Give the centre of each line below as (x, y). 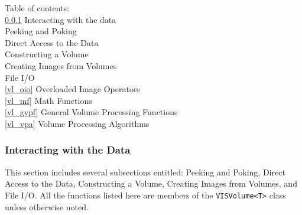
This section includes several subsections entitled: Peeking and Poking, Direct (145, 172)
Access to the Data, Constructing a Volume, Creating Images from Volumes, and (151, 183)
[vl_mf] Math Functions (48, 100)
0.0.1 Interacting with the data (61, 19)
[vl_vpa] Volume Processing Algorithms (77, 123)
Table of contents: (37, 8)
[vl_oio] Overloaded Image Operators (72, 89)
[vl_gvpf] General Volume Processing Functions (91, 112)
